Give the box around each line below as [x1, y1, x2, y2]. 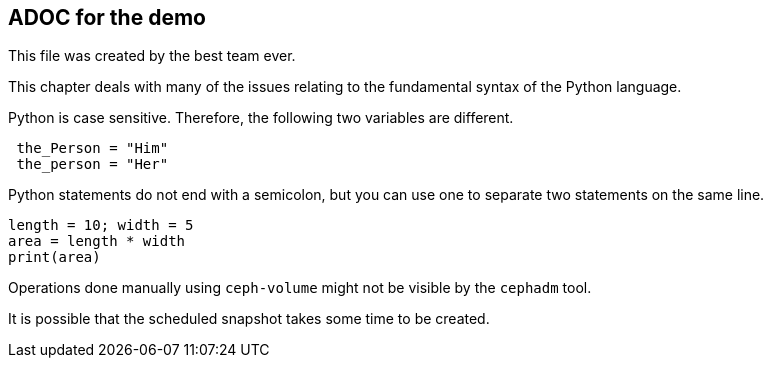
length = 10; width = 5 [8, 217, 194, 234]
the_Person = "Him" [16, 140, 169, 157]
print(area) [8, 249, 101, 266]
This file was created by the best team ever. [8, 47, 296, 65]
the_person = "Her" [16, 156, 169, 173]
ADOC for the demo [8, 5, 206, 30]
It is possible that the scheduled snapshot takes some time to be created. [8, 310, 490, 328]
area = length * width [8, 233, 186, 250]
